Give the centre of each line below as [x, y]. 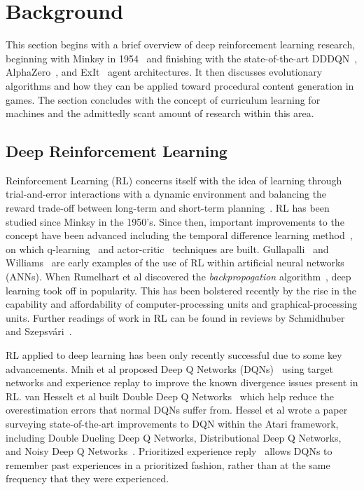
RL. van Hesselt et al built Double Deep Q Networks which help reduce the [170, 396]
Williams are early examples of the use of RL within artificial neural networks [175, 263]
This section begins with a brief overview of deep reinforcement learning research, [181, 45]
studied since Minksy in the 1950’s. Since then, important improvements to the [175, 221]
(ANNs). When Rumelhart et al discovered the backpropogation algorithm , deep [178, 277]
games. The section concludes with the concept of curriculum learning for [163, 99]
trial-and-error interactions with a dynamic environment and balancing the [166, 194]
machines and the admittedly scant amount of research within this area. [160, 113]
